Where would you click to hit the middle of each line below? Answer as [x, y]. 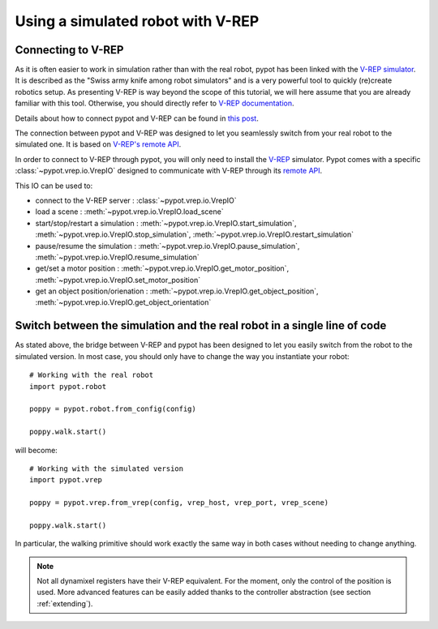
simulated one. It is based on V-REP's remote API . [98, 144]
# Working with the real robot [92, 375]
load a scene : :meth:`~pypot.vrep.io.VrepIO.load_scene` [129, 212]
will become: [36, 450]
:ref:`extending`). [65, 603]
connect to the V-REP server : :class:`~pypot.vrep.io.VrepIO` [136, 200]
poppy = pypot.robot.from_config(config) [113, 409]
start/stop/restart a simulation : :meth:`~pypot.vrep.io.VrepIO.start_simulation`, [166, 223]
